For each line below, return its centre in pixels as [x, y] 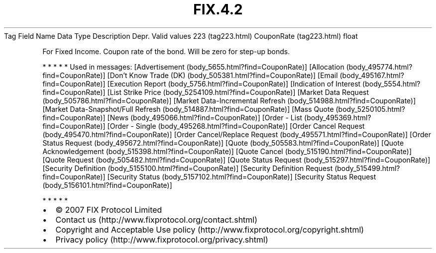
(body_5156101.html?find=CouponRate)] [107, 185]
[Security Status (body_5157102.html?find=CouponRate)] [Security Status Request [242, 176]
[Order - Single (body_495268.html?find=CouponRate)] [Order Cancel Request [236, 126]
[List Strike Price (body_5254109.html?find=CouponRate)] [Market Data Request [238, 92]
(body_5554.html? [391, 84]
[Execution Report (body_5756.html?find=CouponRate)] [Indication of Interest [234, 84]
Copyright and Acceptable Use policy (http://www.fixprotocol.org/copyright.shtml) [210, 229]
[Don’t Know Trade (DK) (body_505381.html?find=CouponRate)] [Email [222, 75]
